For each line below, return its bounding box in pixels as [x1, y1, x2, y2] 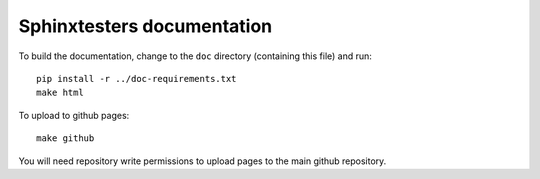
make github [36, 133, 95, 144]
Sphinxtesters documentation [18, 15, 273, 37]
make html [36, 87, 84, 99]
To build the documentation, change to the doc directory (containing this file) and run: [18, 50, 372, 62]
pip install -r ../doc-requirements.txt [36, 73, 237, 84]
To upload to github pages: [18, 109, 130, 121]
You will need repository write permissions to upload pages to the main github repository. [18, 155, 387, 167]
